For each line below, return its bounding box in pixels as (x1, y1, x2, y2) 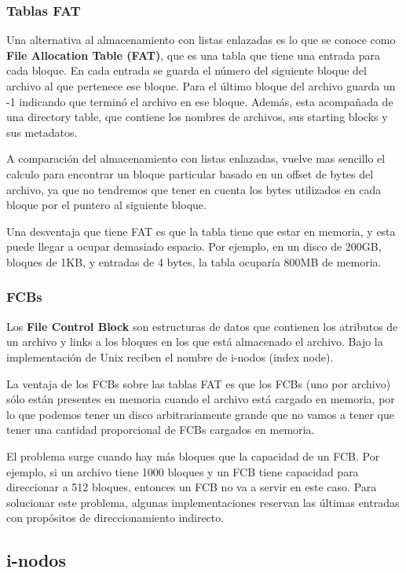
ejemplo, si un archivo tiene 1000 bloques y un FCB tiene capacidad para (6, 463, 359, 479)
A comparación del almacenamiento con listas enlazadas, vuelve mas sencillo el (6, 150, 386, 167)
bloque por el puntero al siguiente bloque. (6, 197, 207, 213)
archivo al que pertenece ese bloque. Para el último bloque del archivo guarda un (6, 78, 396, 94)
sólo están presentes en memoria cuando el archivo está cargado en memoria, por (6, 391, 395, 407)
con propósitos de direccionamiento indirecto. (6, 509, 225, 526)
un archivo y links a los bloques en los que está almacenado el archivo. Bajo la (6, 333, 383, 350)
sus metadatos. (6, 123, 78, 140)
